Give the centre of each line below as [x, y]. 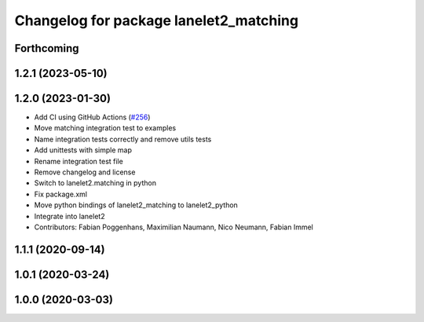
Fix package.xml [61, 194]
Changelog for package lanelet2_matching [156, 20]
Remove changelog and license [85, 172]
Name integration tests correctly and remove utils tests [123, 139]
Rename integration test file [79, 161]
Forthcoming [47, 48]
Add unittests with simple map [83, 150]
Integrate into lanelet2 [69, 216]
